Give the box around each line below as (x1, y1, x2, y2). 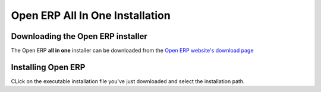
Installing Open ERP (11, 62, 86, 72)
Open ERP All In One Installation (11, 9, 171, 22)
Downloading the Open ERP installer (11, 31, 148, 41)
